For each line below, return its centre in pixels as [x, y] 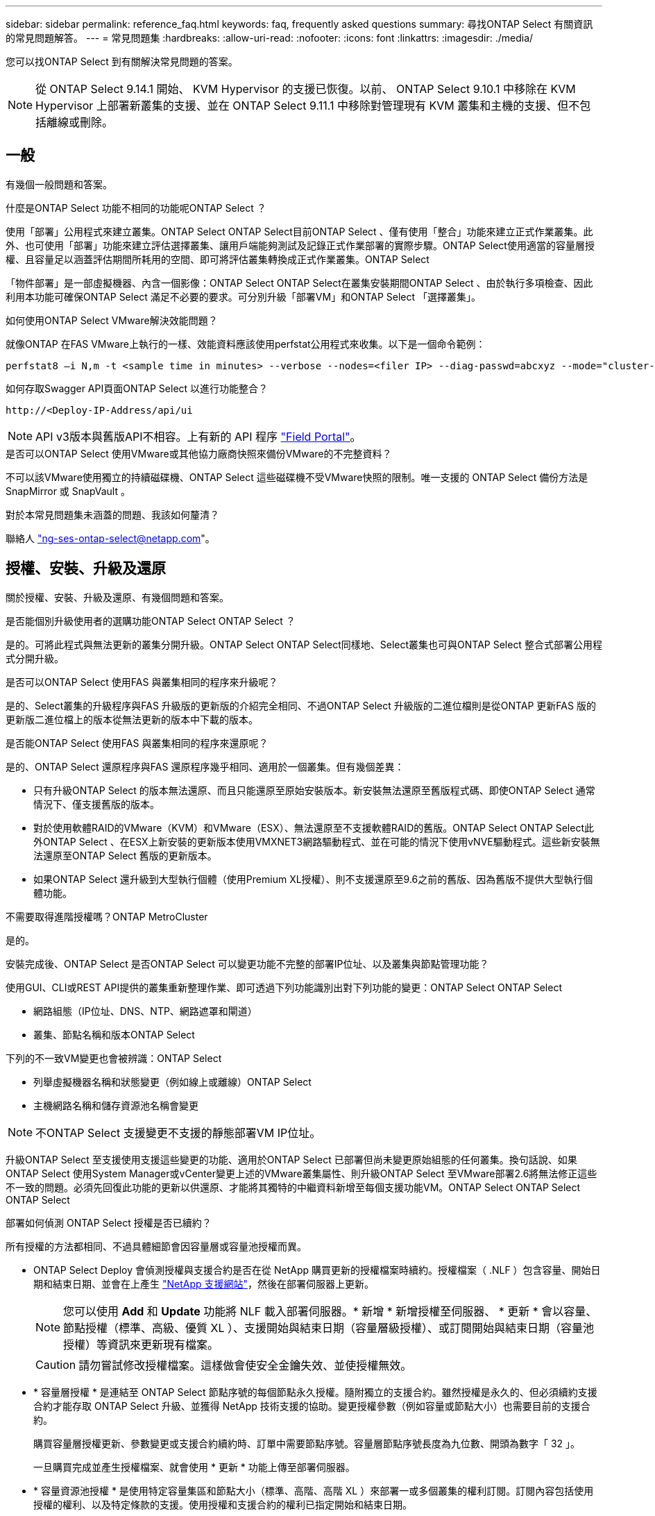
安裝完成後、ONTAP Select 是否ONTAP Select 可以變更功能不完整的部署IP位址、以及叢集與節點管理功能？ [247, 963]
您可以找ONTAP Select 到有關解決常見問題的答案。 [122, 61]
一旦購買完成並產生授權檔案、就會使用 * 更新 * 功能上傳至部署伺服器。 [194, 1467]
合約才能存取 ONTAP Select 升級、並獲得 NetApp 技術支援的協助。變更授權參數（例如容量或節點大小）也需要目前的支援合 [312, 1406]
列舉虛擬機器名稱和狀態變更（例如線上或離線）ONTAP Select [172, 1081]
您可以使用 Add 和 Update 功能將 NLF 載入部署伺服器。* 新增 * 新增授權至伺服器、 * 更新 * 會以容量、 [330, 1311]
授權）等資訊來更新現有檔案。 [141, 1344]
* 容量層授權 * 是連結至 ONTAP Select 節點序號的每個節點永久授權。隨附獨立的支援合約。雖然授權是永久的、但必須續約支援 [315, 1392]
